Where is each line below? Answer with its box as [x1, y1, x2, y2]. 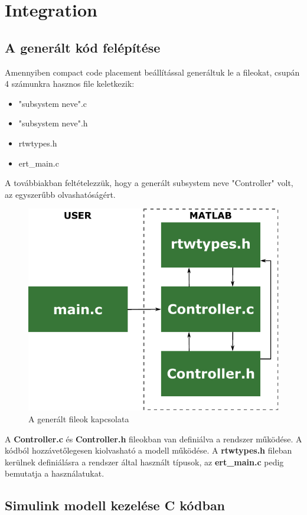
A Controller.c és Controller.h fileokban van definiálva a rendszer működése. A [5, 432, 302, 445]
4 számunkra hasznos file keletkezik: [5, 77, 135, 90]
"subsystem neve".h [18, 117, 88, 129]
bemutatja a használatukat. [5, 467, 104, 480]
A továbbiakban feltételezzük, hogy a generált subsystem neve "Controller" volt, [5, 177, 293, 189]
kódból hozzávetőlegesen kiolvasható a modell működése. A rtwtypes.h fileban [5, 444, 292, 457]
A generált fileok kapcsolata [28, 413, 129, 425]
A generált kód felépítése [5, 38, 161, 56]
